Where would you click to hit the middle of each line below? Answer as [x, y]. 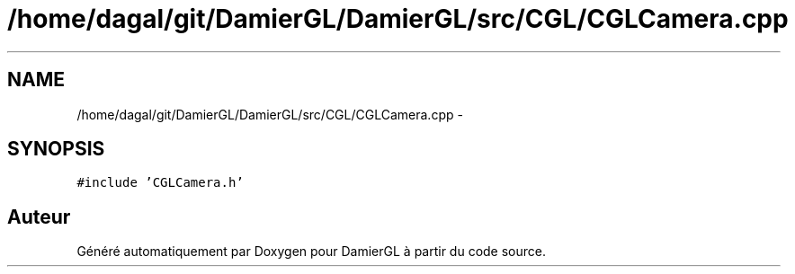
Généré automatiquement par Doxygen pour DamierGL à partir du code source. [312, 252]
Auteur [39, 217]
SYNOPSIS [56, 149]
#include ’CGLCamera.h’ [160, 183]
